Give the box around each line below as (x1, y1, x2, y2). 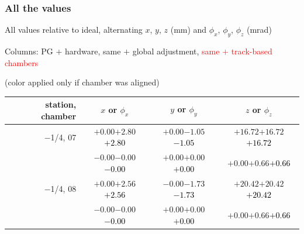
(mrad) (247, 23, 272, 36)
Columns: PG (5, 45, 53, 57)
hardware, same (65, 45, 121, 57)
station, (45, 98, 77, 111)
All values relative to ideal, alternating (5, 23, 143, 36)
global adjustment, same (132, 45, 220, 57)
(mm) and (170, 23, 207, 36)
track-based (231, 45, 272, 57)
